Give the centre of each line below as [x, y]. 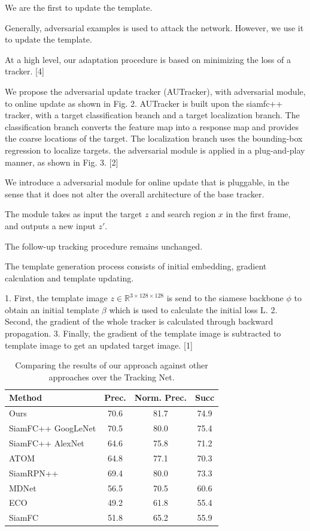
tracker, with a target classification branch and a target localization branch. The [152, 115]
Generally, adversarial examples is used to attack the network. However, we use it [154, 27]
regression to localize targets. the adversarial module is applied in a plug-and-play [155, 150]
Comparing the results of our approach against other [112, 365]
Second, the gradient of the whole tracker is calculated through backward [139, 321]
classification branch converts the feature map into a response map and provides [152, 126]
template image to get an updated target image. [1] [99, 345]
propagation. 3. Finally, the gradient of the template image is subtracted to [143, 333]
